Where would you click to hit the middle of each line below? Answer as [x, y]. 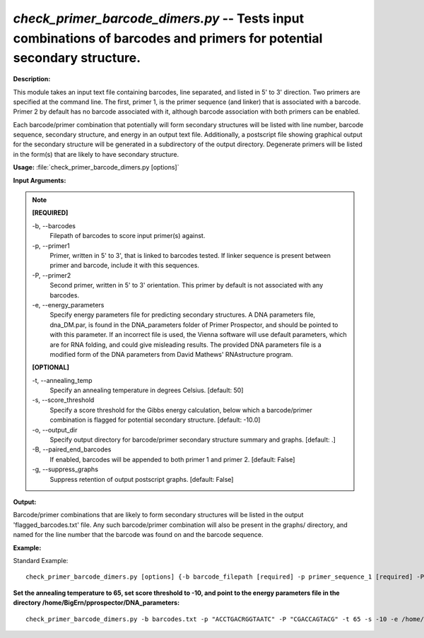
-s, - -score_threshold [63, 400]
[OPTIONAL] [51, 367]
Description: [32, 79]
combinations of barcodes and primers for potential [168, 38]
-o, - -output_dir [55, 430]
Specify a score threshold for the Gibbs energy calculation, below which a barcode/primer [181, 410]
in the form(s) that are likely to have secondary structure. [96, 154]
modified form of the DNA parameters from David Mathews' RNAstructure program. [171, 354]
